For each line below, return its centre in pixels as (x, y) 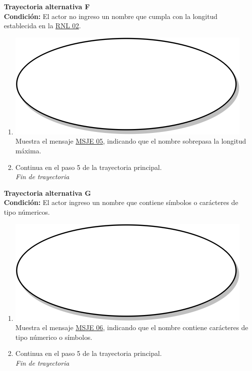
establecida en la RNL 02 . (42, 26)
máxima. (28, 150)
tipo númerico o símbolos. (54, 337)
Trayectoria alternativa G (48, 193)
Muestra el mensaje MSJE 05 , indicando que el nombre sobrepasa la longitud (131, 141)
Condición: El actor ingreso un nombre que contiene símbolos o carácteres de (121, 202)
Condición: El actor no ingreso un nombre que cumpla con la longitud (111, 16)
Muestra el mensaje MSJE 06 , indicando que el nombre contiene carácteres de (132, 327)
